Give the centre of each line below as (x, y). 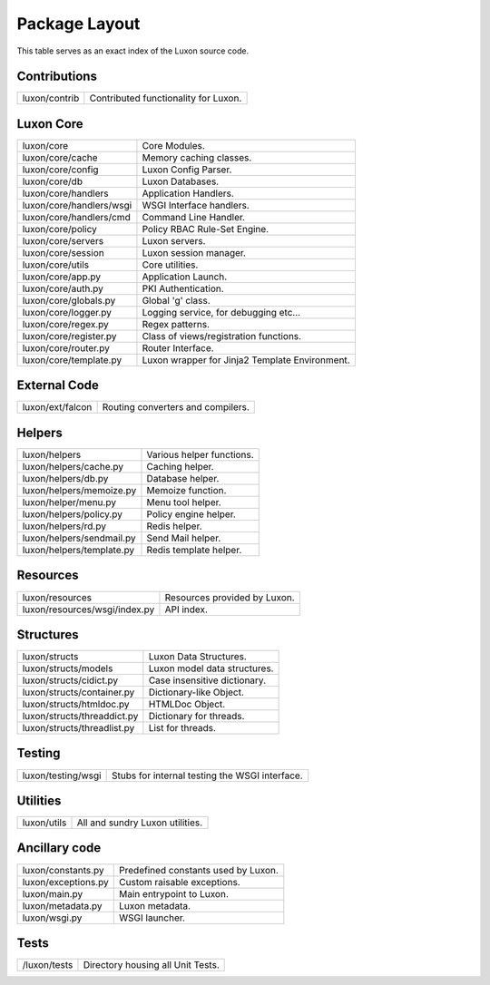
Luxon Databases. (181, 181)
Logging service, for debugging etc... (221, 312)
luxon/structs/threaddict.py (80, 717)
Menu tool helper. (184, 502)
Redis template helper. (194, 550)
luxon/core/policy (59, 229)
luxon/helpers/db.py (65, 478)
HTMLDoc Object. (187, 705)
